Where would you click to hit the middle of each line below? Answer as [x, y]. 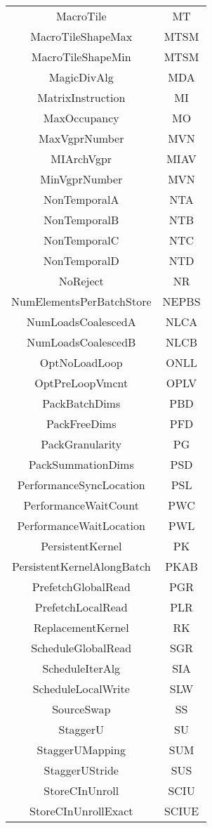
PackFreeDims [81, 423]
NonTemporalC [81, 240]
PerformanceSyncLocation [81, 485]
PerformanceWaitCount [81, 505]
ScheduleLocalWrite [81, 688]
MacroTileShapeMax [81, 36]
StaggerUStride [81, 770]
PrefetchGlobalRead [81, 587]
